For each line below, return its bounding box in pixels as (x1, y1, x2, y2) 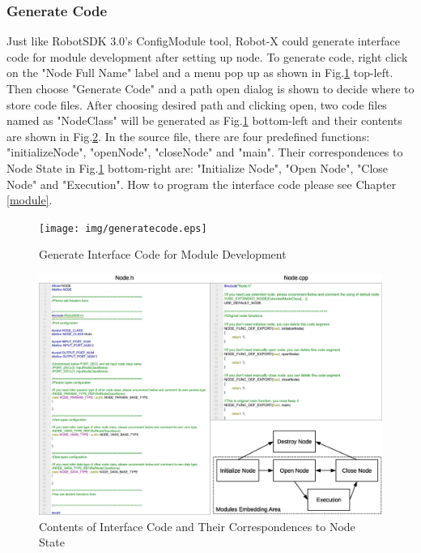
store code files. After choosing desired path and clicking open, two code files (6, 96, 387, 113)
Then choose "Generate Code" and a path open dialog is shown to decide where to (6, 80, 415, 96)
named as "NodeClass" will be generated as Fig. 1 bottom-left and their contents (6, 112, 402, 129)
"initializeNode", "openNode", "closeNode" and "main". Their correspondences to (6, 144, 403, 161)
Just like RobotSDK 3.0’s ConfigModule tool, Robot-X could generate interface (6, 32, 400, 49)
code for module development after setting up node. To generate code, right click (6, 48, 408, 65)
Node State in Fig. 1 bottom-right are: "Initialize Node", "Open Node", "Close (6, 159, 389, 176)
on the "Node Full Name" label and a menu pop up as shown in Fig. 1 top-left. (6, 64, 393, 81)
